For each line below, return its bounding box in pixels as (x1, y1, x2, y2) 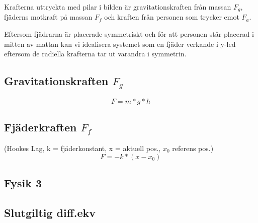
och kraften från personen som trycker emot (104, 12, 239, 22)
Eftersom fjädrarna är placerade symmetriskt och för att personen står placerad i (4, 29, 254, 39)
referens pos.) (172, 143, 214, 154)
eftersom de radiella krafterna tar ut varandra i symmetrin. (4, 48, 187, 59)
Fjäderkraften (4, 119, 77, 135)
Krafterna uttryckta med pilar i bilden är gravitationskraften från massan (4, 2, 231, 12)
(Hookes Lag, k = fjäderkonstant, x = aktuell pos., (4, 143, 161, 154)
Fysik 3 (4, 175, 42, 190)
